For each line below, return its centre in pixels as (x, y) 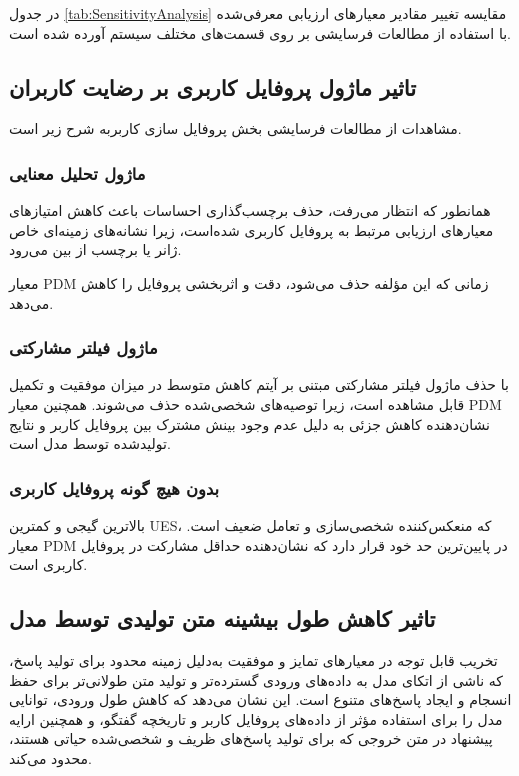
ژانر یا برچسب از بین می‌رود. (95, 249)
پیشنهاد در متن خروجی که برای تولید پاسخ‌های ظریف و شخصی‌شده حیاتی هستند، (251, 738)
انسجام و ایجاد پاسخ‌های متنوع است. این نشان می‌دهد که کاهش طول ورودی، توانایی (260, 699)
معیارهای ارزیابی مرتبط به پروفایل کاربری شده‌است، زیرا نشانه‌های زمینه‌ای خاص (251, 229)
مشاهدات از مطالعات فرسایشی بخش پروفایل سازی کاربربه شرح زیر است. (235, 128)
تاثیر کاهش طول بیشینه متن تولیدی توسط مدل (222, 618)
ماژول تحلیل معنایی (77, 172)
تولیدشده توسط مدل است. (90, 443)
